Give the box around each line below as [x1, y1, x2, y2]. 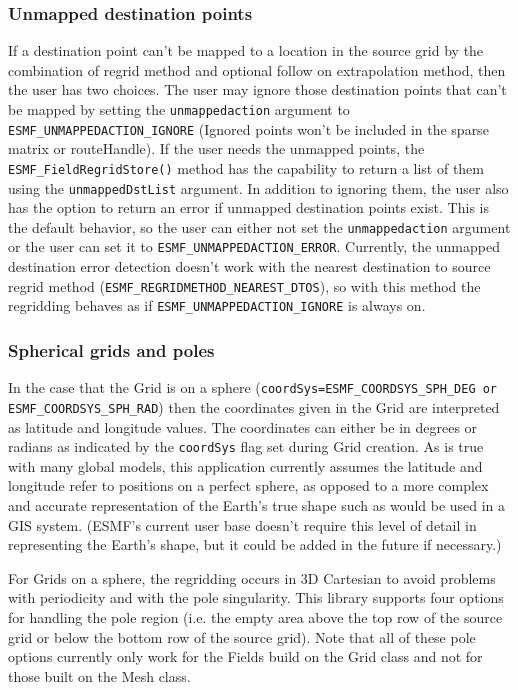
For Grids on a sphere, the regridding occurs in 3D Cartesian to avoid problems [8, 567, 496, 588]
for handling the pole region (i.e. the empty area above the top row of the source [8, 606, 503, 627]
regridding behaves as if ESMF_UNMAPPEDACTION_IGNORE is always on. [8, 295, 426, 316]
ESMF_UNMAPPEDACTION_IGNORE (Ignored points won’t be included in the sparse [8, 118, 489, 139]
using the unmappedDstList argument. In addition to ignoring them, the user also [8, 177, 509, 198]
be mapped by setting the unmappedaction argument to [8, 99, 350, 119]
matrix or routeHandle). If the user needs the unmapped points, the [8, 138, 425, 159]
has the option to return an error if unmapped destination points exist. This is [8, 197, 489, 218]
